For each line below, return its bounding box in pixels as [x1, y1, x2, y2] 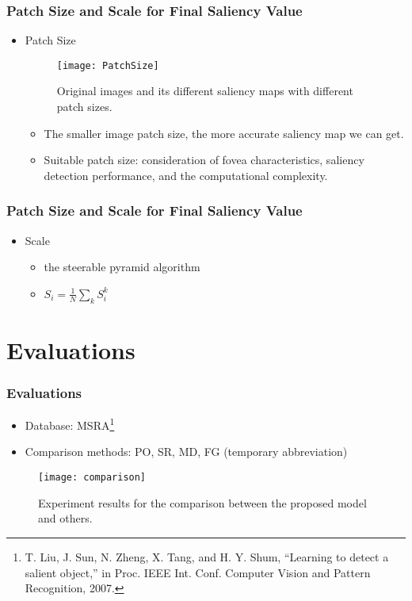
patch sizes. [56, 98, 113, 115]
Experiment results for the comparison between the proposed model [38, 494, 367, 511]
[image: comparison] [38, 472, 147, 484]
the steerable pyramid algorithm [44, 258, 200, 275]
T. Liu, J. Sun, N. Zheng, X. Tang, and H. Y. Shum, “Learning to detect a [25, 548, 389, 565]
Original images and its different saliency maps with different [56, 82, 353, 99]
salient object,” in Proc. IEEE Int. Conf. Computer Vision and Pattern [25, 564, 371, 580]
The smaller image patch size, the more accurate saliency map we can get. [44, 124, 404, 141]
